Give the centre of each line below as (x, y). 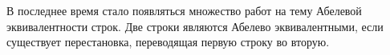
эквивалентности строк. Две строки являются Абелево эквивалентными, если (195, 26)
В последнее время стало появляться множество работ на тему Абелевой (184, 10)
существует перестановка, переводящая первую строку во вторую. (168, 42)
